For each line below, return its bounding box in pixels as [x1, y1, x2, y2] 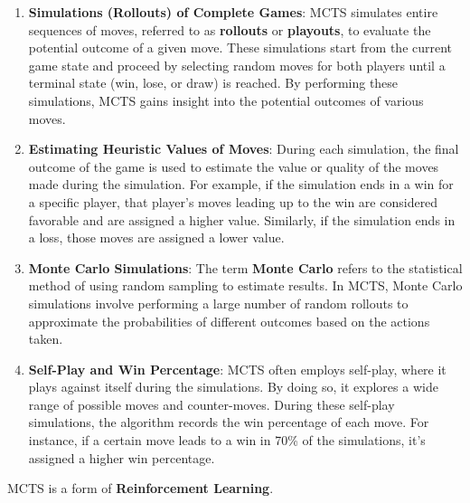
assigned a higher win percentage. [28, 448, 215, 467]
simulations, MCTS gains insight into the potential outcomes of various [28, 90, 424, 109]
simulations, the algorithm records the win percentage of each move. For [28, 413, 429, 432]
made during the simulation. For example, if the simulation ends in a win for [28, 175, 454, 194]
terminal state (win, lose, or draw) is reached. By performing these [28, 73, 399, 92]
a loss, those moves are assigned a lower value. [28, 228, 285, 247]
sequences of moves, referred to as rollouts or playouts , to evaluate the [28, 20, 431, 39]
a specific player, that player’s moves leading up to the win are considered [28, 192, 438, 211]
